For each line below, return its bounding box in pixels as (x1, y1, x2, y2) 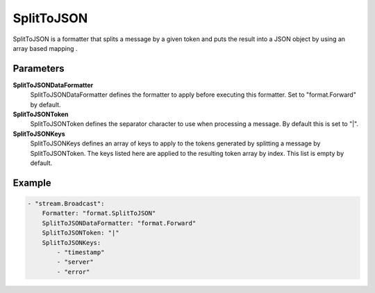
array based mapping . (12, 44, 78, 52)
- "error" (56, 268, 90, 276)
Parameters (12, 63, 65, 74)
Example (12, 177, 51, 189)
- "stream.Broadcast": (27, 199, 105, 207)
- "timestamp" (56, 248, 105, 256)
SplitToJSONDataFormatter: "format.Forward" (42, 219, 197, 227)
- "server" (56, 258, 94, 266)
